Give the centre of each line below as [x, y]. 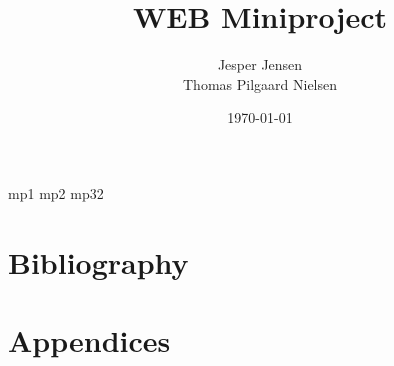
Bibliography [98, 261]
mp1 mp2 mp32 [56, 192]
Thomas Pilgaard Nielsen [260, 83]
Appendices [89, 340]
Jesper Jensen [260, 64]
